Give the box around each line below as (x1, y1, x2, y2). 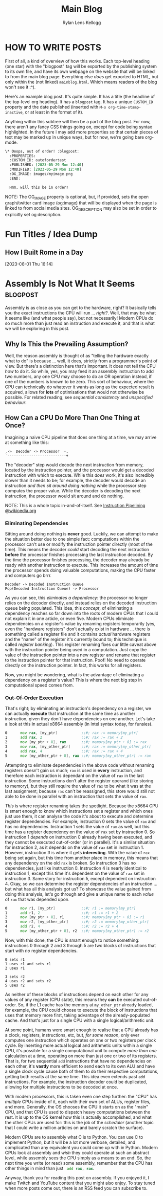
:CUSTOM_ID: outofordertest (9, 158, 67, 163)
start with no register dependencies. (5, 948, 78, 953)
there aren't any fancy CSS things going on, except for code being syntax (5, 124, 152, 130)
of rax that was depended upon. (5, 896, 70, 902)
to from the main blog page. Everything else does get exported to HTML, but (5, 73, 159, 79)
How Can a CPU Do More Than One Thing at (5, 414, 140, 422)
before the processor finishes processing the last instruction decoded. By (5, 552, 153, 558)
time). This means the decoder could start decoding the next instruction (5, 547, 149, 553)
